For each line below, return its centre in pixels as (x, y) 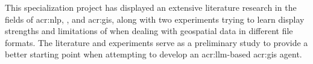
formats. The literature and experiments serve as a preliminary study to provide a (156, 42)
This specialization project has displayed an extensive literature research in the (151, 7)
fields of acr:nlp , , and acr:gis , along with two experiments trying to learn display (155, 19)
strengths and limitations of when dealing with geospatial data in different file (149, 31)
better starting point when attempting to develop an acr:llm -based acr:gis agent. (153, 54)
